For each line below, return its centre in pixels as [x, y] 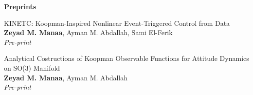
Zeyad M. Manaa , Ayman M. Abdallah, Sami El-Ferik [88, 32]
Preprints [20, 6]
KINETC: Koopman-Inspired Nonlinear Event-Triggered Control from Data [117, 23]
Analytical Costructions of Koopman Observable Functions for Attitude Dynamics [126, 58]
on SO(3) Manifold [32, 67]
